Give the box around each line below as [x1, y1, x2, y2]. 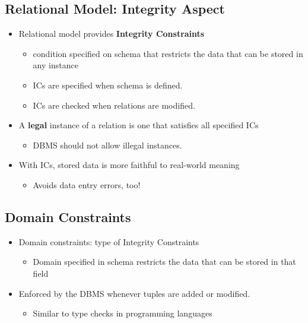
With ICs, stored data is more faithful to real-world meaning [18, 159, 240, 171]
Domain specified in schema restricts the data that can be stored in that [33, 255, 296, 268]
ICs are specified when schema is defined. [33, 78, 183, 91]
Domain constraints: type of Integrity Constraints [18, 235, 199, 248]
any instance [33, 59, 78, 71]
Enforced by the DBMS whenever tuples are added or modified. [18, 287, 250, 299]
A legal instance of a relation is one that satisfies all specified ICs [18, 119, 259, 131]
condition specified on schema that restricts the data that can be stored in [33, 47, 303, 59]
